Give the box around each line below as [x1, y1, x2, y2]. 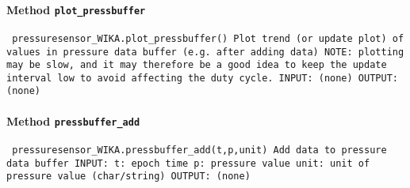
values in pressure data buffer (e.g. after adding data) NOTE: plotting [6, 46, 404, 58]
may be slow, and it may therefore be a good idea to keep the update [6, 59, 387, 71]
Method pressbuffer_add [6, 112, 140, 129]
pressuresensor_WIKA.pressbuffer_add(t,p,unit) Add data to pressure [12, 145, 387, 156]
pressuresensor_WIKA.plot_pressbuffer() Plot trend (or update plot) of [12, 32, 404, 44]
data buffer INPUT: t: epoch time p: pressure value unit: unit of [6, 157, 370, 169]
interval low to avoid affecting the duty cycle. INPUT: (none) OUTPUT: [6, 72, 398, 84]
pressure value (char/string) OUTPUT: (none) [6, 171, 251, 182]
